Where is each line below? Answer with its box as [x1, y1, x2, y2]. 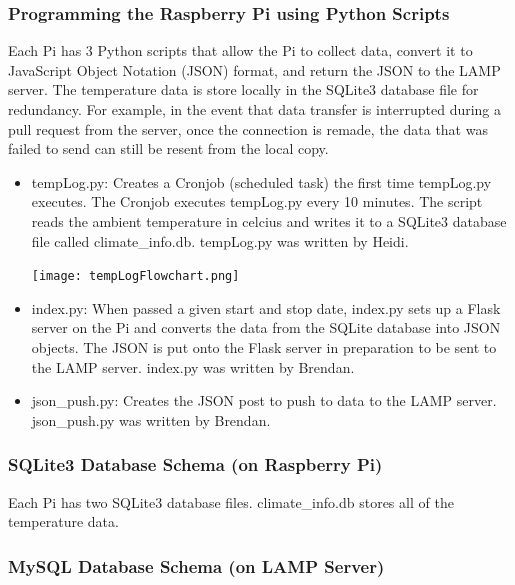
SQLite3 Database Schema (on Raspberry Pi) [8, 452, 383, 477]
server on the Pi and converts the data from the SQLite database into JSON [31, 317, 501, 338]
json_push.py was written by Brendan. [31, 409, 271, 430]
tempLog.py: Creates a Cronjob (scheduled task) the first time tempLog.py [31, 171, 492, 192]
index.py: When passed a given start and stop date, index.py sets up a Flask [31, 297, 501, 318]
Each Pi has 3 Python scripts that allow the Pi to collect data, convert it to [8, 40, 473, 61]
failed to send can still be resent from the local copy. [8, 138, 329, 159]
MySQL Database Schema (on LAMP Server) [8, 553, 385, 578]
